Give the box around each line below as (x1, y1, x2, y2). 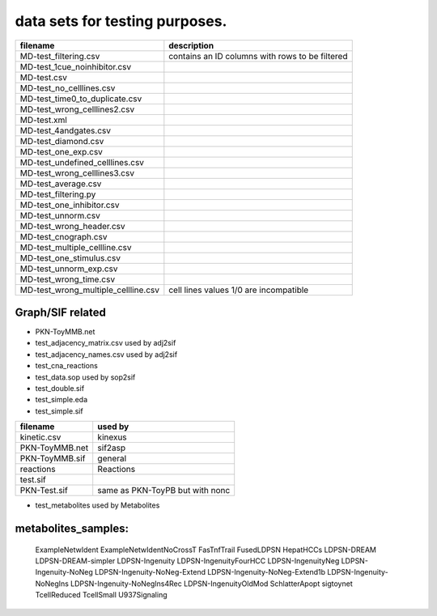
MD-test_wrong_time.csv (19, 274, 116, 285)
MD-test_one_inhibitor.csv (19, 199, 120, 210)
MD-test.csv (19, 71, 68, 83)
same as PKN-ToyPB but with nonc (97, 485, 231, 496)
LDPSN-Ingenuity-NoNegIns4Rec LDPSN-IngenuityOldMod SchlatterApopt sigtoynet (70, 579, 353, 588)
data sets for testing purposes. (15, 12, 227, 30)
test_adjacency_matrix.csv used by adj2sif (35, 338, 176, 348)
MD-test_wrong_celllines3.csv (19, 167, 135, 178)
